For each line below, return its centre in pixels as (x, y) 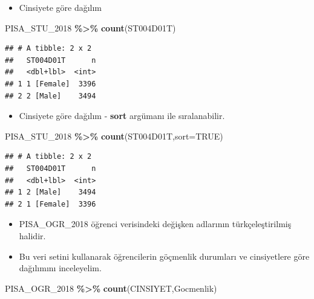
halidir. (32, 235)
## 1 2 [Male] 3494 (51, 192)
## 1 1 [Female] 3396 (51, 84)
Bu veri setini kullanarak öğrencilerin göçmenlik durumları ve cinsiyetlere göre (164, 256)
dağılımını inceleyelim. (60, 268)
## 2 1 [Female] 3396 (51, 204)
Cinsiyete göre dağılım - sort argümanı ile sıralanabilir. (122, 116)
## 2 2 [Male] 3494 (51, 96)
